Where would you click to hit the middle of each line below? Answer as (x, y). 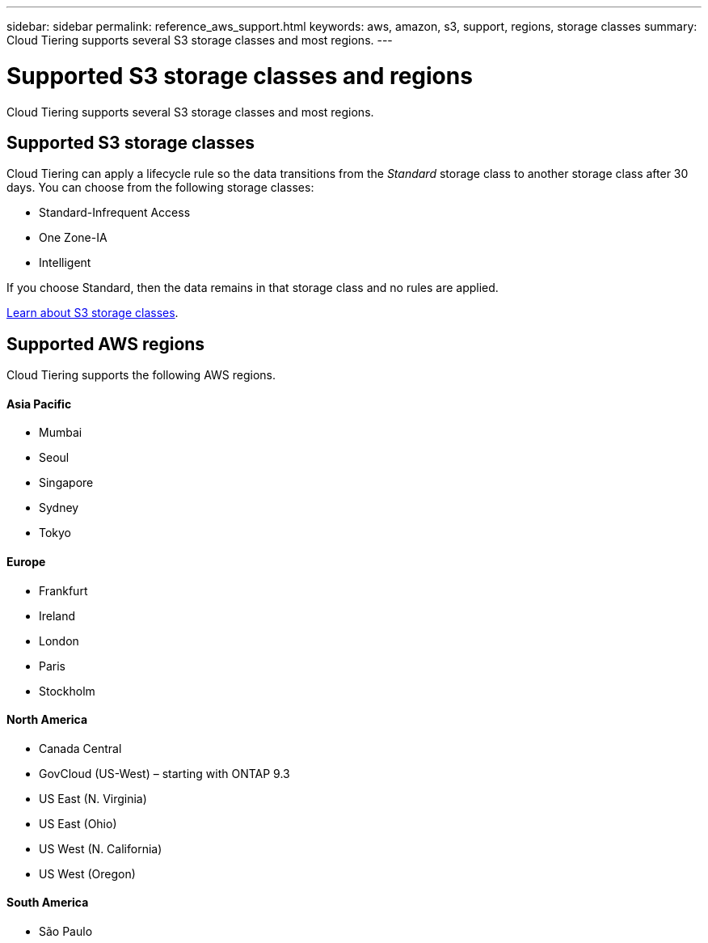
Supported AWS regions (106, 344)
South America (48, 903)
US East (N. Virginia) (93, 798)
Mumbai (61, 433)
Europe (26, 562)
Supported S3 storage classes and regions (240, 76)
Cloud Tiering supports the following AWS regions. (141, 375)
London (59, 641)
